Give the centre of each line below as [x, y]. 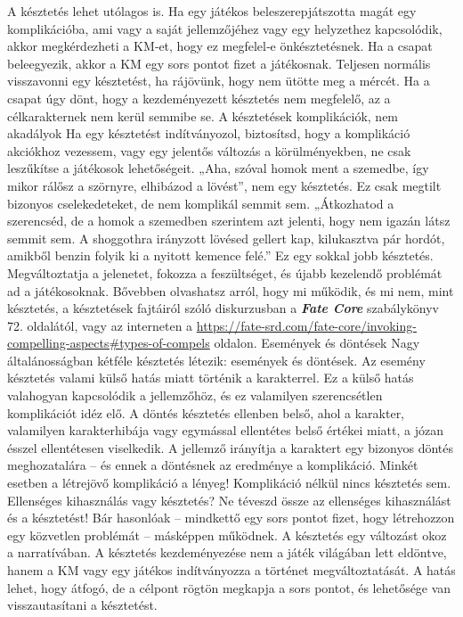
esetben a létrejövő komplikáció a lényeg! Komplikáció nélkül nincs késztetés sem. [229, 483]
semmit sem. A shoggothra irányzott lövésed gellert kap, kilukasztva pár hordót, [226, 238]
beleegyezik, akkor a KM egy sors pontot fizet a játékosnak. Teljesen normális [219, 63]
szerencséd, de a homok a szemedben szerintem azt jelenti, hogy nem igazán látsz [229, 221]
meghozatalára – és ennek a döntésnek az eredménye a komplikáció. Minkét [213, 465]
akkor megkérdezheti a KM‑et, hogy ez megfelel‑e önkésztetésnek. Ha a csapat [220, 46]
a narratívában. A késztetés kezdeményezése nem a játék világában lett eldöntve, [227, 552]
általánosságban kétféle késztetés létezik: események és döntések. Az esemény [216, 360]
